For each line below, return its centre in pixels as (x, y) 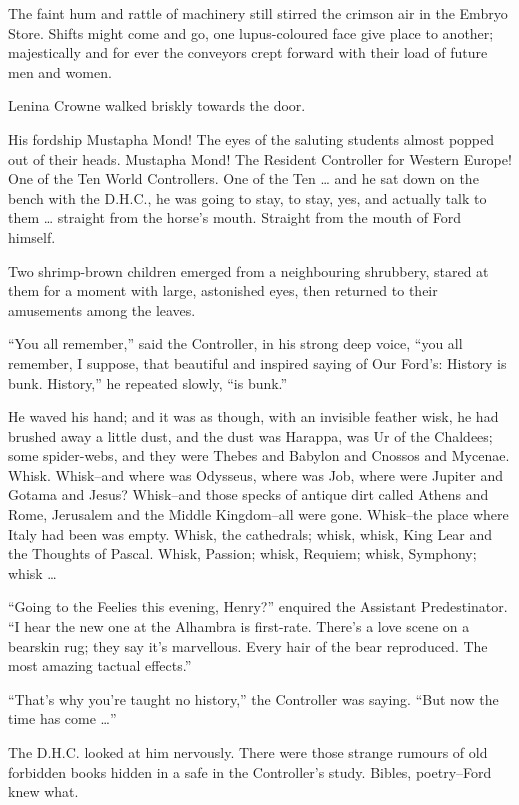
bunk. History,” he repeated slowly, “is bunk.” (148, 382)
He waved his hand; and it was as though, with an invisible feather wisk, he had (253, 416)
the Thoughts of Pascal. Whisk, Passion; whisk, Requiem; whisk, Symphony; (242, 553)
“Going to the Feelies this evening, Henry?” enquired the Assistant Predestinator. (258, 606)
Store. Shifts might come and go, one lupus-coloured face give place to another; (251, 32)
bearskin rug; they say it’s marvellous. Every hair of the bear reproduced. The (248, 645)
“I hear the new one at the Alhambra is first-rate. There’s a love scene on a (239, 626)
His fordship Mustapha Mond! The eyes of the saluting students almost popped (251, 138)
